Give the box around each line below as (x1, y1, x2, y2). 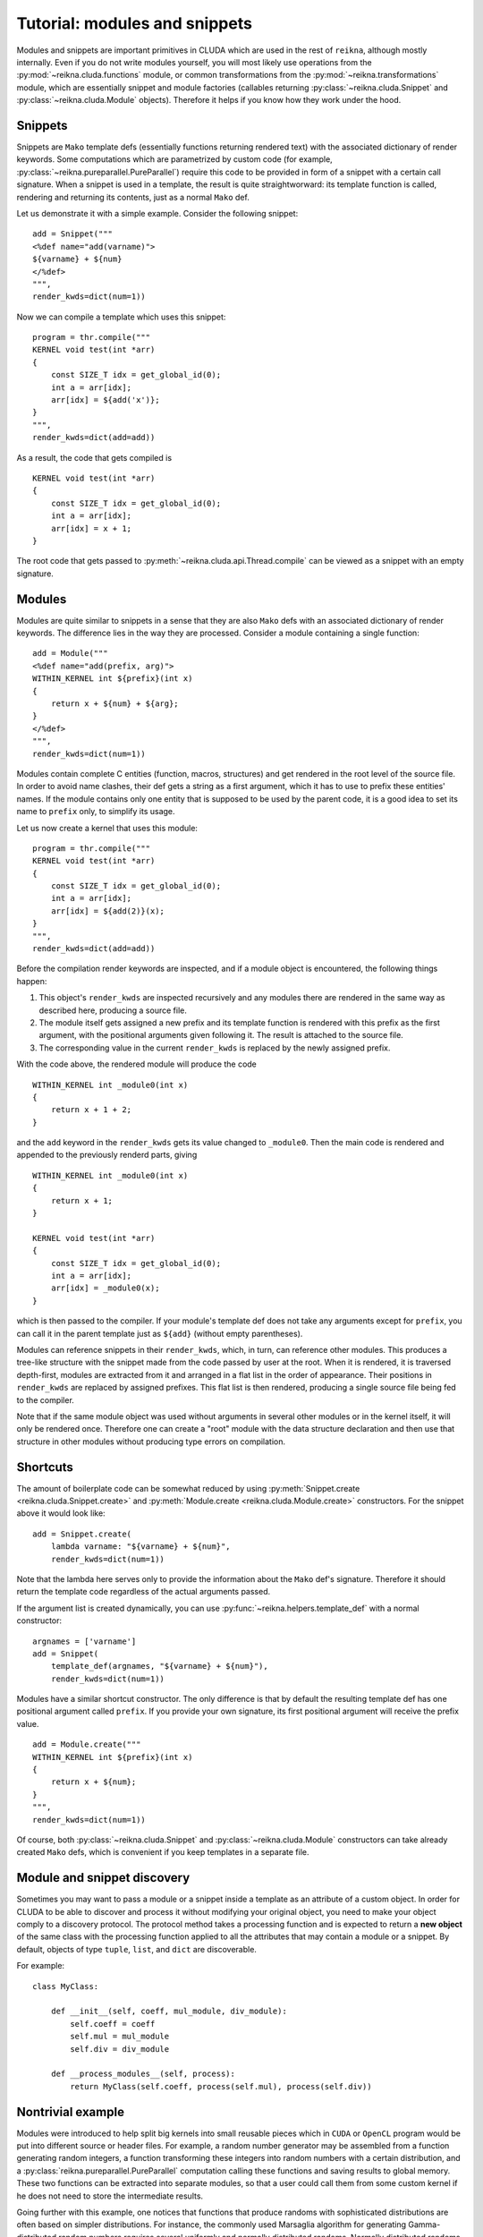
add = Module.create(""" (32, 1739, 141, 1749)
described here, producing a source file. (38, 1005, 187, 1016)
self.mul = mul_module (70, 2031, 170, 2042)
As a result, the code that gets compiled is (16, 452, 173, 463)
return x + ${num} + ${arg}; (50, 698, 179, 709)
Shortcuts (16, 1459, 73, 1475)
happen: (16, 975, 47, 986)
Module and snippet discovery (16, 1870, 191, 1885)
